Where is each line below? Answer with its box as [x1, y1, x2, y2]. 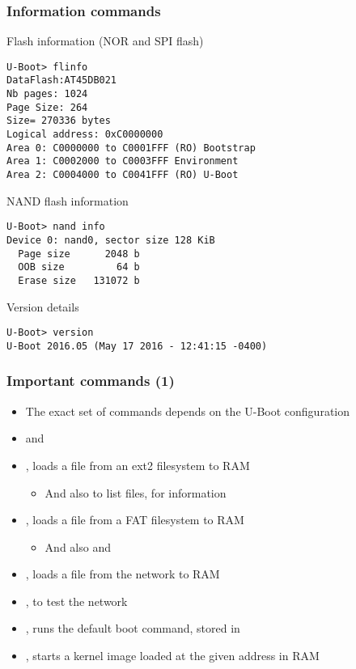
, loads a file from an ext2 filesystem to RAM [25, 456, 250, 473]
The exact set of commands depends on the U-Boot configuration [25, 402, 350, 419]
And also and [44, 538, 111, 555]
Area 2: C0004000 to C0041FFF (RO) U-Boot [6, 169, 239, 181]
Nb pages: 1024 [6, 88, 88, 100]
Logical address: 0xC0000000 [6, 129, 163, 141]
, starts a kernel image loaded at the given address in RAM [25, 647, 320, 664]
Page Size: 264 [6, 101, 88, 113]
